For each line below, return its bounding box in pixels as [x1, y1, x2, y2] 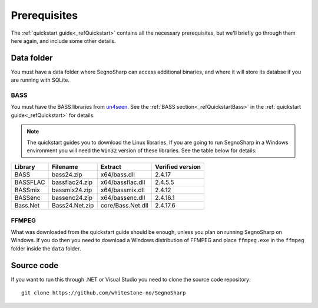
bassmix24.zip [51, 186, 92, 194]
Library [14, 163, 35, 171]
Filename [51, 163, 78, 171]
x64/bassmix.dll [100, 186, 145, 194]
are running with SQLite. [11, 76, 70, 83]
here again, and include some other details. [11, 37, 116, 44]
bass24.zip [51, 170, 82, 179]
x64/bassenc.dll [100, 194, 145, 202]
